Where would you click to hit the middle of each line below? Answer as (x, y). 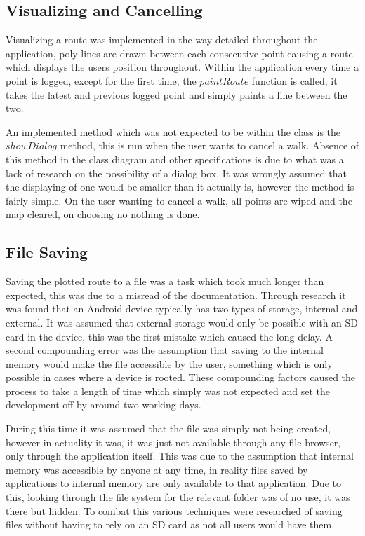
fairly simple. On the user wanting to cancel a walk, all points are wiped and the (179, 200)
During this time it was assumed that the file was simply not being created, (168, 428)
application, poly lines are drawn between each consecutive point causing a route (179, 53)
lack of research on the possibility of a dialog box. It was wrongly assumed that (176, 173)
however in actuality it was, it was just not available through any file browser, (173, 442)
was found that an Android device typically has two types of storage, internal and (182, 309)
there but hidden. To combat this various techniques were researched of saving (174, 510)
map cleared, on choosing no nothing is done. (103, 214)
